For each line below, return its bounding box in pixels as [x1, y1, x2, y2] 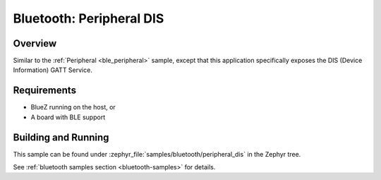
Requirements [13, 85, 77, 97]
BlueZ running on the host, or [30, 103, 116, 112]
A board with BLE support [30, 113, 106, 121]
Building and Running [13, 131, 109, 143]
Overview [13, 37, 57, 49]
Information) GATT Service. [13, 66, 93, 74]
